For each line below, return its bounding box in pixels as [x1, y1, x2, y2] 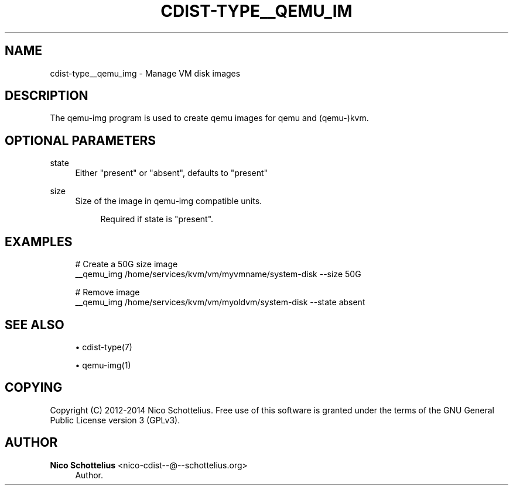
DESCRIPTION [5, 88, 88, 103]
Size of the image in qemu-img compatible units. [75, 196, 262, 206]
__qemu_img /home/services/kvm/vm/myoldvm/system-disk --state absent [75, 297, 365, 308]
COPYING [5, 380, 63, 395]
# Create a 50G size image [75, 259, 178, 270]
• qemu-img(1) [75, 360, 131, 370]
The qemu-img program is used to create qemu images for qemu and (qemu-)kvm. [50, 113, 369, 123]
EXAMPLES [5, 234, 73, 249]
